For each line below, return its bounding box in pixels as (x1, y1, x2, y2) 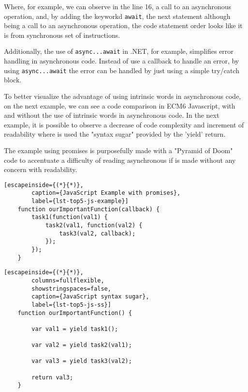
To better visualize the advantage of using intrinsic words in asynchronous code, (4, 91, 241, 101)
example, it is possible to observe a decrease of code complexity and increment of (4, 119, 244, 129)
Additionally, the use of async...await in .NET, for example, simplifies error (4, 46, 233, 56)
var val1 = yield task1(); (31, 325, 118, 332)
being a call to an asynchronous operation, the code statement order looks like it (4, 20, 243, 31)
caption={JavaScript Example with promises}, (31, 189, 181, 197)
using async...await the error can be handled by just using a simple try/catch (4, 65, 240, 75)
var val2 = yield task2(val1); (31, 342, 132, 349)
